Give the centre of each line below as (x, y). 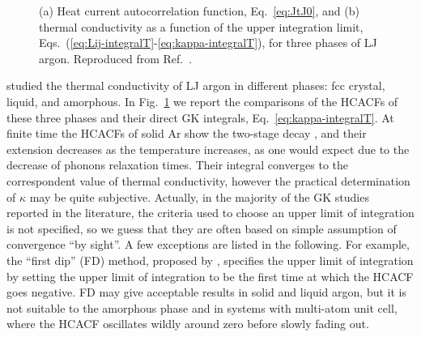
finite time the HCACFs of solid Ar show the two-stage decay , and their (187, 133)
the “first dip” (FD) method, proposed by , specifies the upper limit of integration (210, 260)
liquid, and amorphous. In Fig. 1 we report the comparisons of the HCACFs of (202, 101)
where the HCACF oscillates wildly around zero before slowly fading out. (188, 324)
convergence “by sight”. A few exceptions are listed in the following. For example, (208, 244)
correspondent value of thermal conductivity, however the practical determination (208, 180)
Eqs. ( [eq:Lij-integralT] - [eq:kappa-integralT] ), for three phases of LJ (208, 43)
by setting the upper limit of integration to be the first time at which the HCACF (210, 276)
